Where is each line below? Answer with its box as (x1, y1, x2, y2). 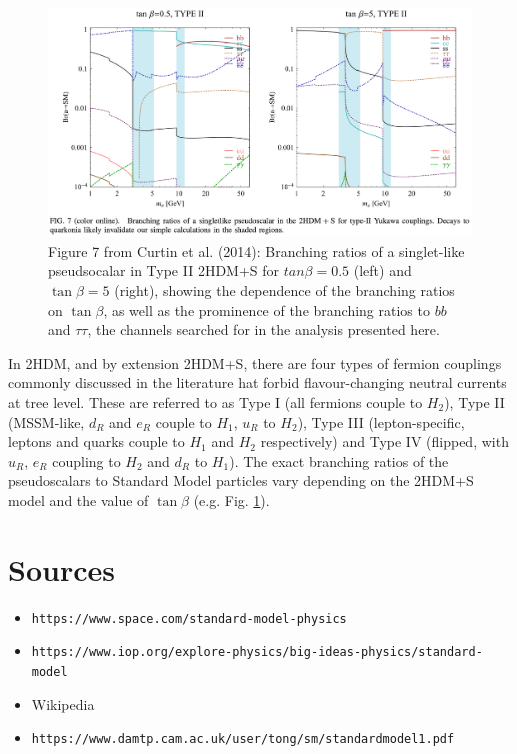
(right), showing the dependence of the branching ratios (114, 279, 455, 300)
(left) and (353, 260, 412, 281)
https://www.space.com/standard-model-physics (31, 611, 347, 626)
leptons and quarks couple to (8, 431, 185, 452)
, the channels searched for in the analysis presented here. (87, 319, 440, 340)
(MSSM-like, (8, 411, 85, 432)
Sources (8, 548, 115, 589)
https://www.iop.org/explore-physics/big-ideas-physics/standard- (31, 645, 483, 660)
